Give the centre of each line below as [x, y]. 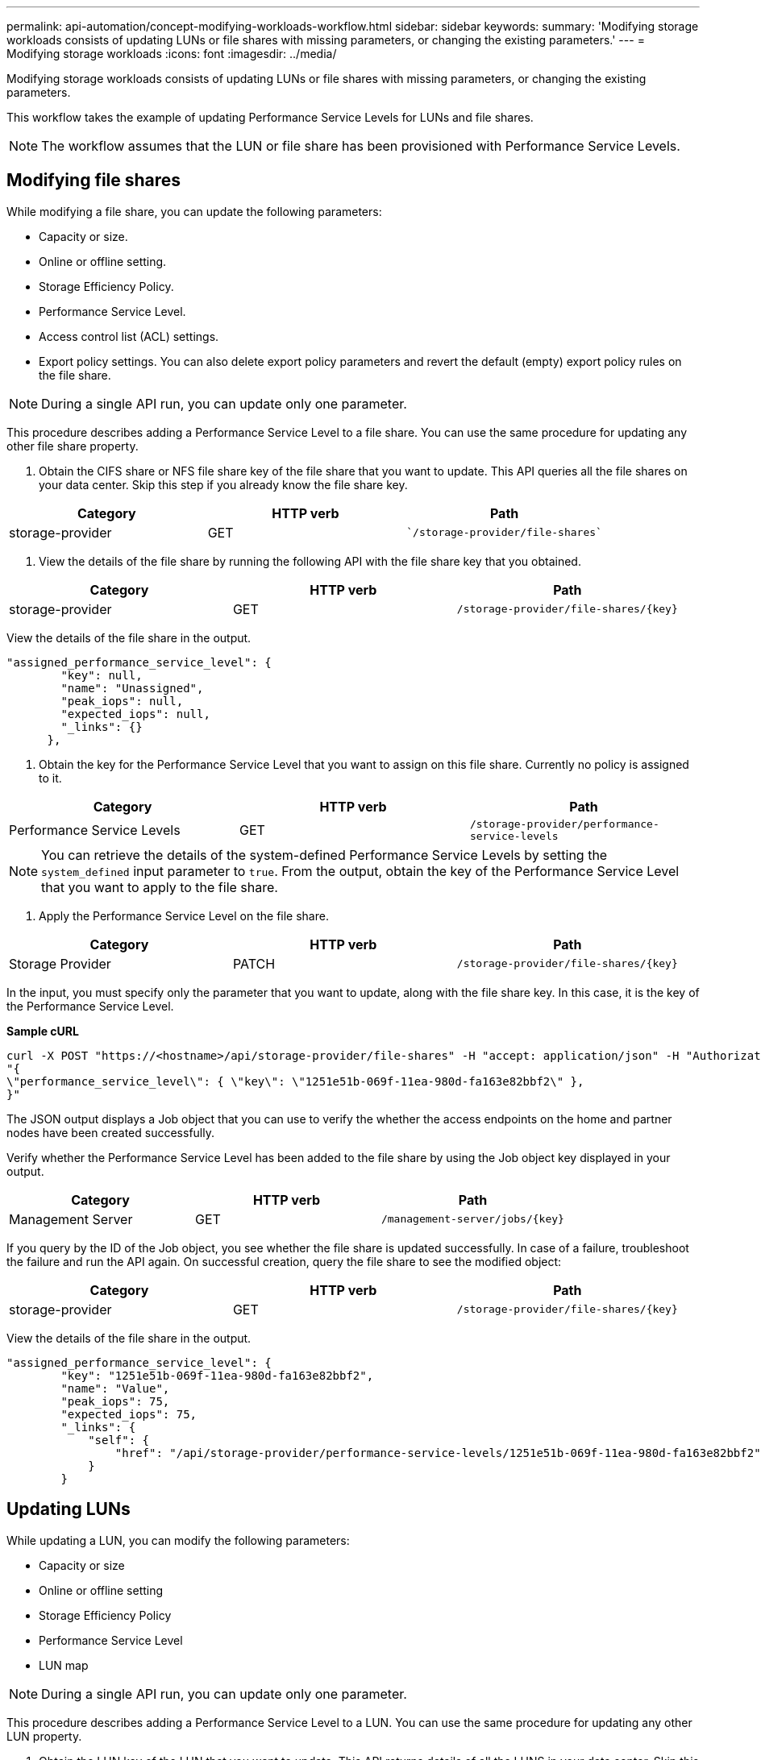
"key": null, [102, 675]
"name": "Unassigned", [132, 688]
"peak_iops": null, [122, 701]
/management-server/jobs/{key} [472, 1219]
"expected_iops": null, [135, 714]
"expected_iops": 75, [129, 1414]
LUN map [64, 1665]
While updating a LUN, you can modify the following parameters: [178, 1540]
